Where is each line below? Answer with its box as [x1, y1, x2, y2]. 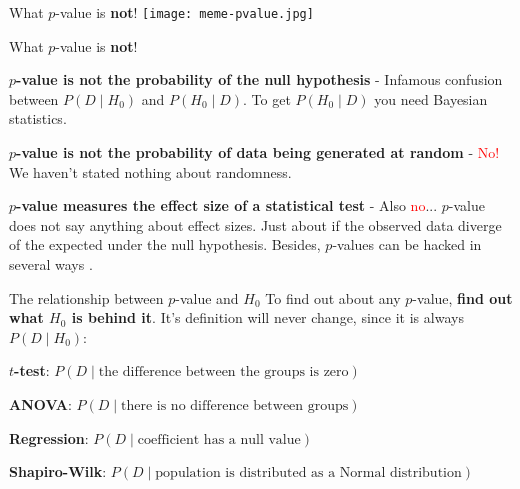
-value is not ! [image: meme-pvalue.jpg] [55, 2, 314, 22]
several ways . [9, 254, 93, 274]
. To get [243, 88, 291, 109]
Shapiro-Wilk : [9, 461, 107, 482]
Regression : [9, 427, 89, 448]
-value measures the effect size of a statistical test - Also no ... [16, 195, 438, 216]
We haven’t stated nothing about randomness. [9, 161, 292, 182]
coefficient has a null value [137, 432, 301, 447]
